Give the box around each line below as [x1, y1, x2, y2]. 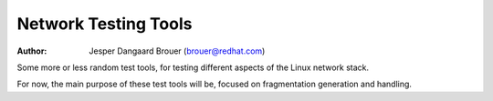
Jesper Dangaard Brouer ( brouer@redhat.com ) [89, 45, 266, 56]
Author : [16, 45, 47, 56]
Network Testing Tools [16, 14, 193, 34]
